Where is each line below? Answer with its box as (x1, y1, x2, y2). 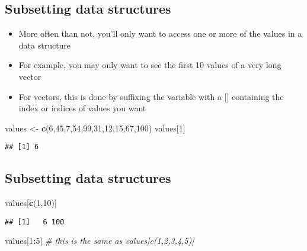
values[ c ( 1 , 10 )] (5, 197, 57, 209)
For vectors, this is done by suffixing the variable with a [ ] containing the (18, 90, 284, 102)
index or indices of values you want (18, 102, 146, 114)
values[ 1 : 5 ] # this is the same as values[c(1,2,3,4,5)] (5, 234, 194, 247)
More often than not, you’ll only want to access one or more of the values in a (18, 27, 302, 40)
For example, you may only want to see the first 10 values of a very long (18, 59, 282, 71)
